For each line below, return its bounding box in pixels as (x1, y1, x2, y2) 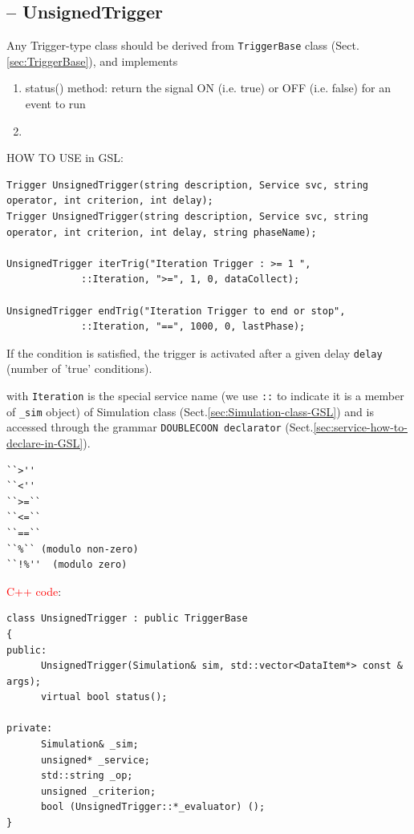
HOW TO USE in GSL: (6, 149, 124, 166)
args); (6, 675, 41, 687)
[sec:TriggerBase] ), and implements (6, 52, 178, 69)
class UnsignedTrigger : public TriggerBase (6, 613, 248, 625)
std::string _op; (40, 770, 133, 782)
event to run (25, 95, 86, 112)
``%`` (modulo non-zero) (6, 543, 139, 555)
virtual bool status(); (40, 691, 168, 703)
